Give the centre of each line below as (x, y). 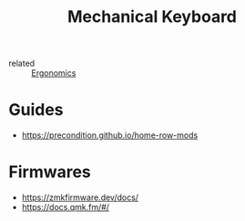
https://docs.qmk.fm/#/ (66, 207)
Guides (36, 110)
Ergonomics (54, 73)
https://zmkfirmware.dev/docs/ (80, 197)
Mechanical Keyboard (152, 17)
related (22, 63)
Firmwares (50, 172)
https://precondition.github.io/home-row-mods (110, 135)
